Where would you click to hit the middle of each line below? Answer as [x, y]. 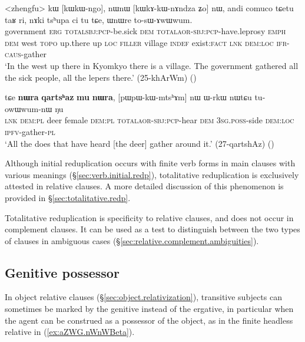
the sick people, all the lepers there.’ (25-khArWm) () [101, 77]
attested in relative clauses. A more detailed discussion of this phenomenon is [144, 186]
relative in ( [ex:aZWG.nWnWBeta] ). [70, 332]
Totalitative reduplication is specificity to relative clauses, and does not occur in [149, 217]
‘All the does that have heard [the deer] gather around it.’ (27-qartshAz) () [140, 143]
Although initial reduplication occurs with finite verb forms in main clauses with [150, 163]
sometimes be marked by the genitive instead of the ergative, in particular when [149, 309]
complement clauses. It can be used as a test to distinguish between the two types [152, 229]
